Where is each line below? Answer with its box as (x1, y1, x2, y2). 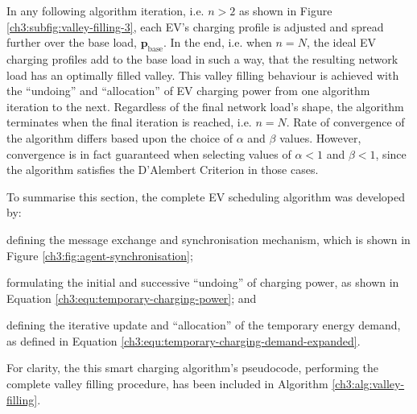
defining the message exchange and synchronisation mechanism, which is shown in (6, 230, 411, 247)
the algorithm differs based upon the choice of (6, 129, 233, 146)
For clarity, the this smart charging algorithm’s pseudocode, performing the (6, 359, 379, 376)
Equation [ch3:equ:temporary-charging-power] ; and (6, 289, 257, 306)
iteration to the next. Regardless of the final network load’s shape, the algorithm (6, 97, 404, 114)
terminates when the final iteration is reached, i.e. (6, 114, 252, 130)
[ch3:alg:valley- (332, 375, 405, 392)
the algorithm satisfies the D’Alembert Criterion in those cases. (6, 161, 319, 178)
